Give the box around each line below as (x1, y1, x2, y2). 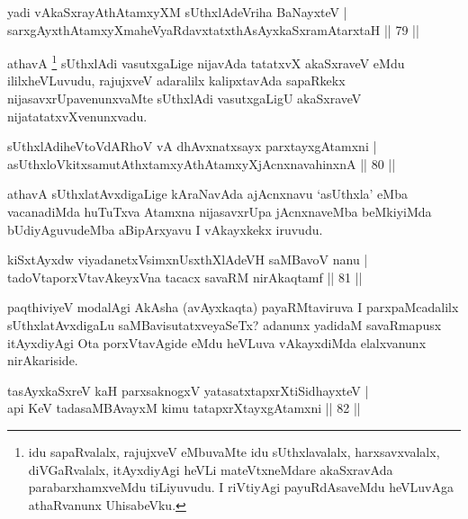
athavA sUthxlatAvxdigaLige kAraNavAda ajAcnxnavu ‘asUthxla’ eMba (7, 184, 408, 203)
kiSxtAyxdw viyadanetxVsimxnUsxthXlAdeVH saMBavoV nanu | (7, 250, 368, 269)
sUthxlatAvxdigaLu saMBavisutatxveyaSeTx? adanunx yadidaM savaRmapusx (7, 315, 442, 334)
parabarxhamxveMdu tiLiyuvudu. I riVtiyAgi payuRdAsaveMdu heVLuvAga (28, 478, 454, 497)
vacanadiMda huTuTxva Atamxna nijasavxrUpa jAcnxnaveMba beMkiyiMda (7, 202, 432, 220)
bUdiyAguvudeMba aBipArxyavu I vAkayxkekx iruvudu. (7, 219, 323, 238)
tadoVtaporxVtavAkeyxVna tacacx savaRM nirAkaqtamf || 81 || (7, 267, 363, 286)
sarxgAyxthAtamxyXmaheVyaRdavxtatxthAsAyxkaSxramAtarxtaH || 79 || (7, 20, 419, 39)
